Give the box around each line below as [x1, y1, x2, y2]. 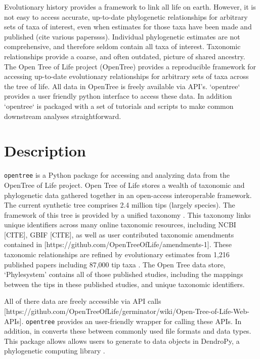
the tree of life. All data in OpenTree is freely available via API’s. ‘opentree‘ [4, 81, 240, 91]
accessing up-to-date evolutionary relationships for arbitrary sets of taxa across [4, 71, 249, 82]
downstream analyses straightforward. [4, 110, 121, 121]
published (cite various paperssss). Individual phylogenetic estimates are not [4, 31, 240, 42]
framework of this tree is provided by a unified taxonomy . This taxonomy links [4, 209, 251, 220]
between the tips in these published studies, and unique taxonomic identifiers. [4, 278, 245, 289]
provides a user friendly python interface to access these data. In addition [4, 91, 232, 101]
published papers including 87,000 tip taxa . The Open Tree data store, [4, 259, 226, 269]
